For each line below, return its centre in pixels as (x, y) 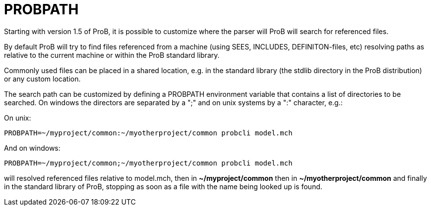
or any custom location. (42, 79)
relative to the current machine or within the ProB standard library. (112, 55)
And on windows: (32, 148)
